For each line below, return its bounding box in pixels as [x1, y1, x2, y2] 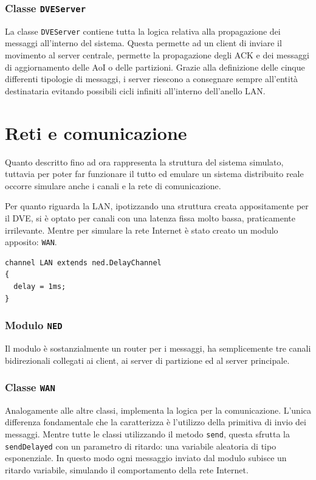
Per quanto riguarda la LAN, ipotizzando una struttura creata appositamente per [5, 200, 309, 212]
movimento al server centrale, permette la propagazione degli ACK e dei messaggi [5, 49, 309, 61]
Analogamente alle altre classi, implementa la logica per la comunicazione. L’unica [5, 403, 311, 416]
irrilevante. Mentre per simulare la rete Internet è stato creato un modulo [5, 223, 278, 236]
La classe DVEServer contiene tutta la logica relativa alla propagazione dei [5, 24, 281, 37]
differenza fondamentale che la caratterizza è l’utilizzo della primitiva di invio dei [5, 416, 306, 428]
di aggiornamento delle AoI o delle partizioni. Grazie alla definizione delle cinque [5, 60, 305, 73]
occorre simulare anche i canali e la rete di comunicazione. [5, 179, 221, 192]
